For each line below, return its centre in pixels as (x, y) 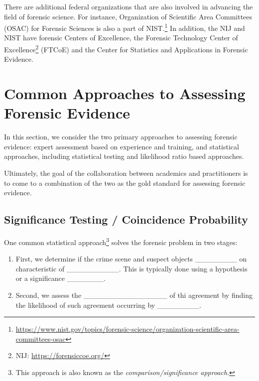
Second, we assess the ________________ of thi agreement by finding (134, 295)
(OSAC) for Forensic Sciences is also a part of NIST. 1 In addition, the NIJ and (125, 27)
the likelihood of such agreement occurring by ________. (108, 305)
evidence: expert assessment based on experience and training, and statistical (122, 146)
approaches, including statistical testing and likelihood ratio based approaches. (124, 156)
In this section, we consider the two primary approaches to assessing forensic (121, 137)
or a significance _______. (61, 278)
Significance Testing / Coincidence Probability (126, 219)
